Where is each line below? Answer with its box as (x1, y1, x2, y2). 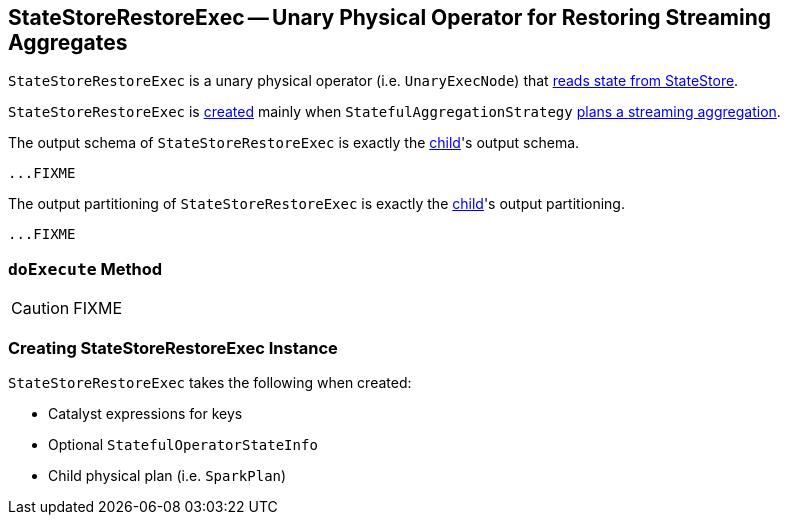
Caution (11, 298, 70, 319)
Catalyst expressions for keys (48, 404, 243, 422)
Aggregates (8, 30, 128, 55)
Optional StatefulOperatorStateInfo (48, 435, 318, 453)
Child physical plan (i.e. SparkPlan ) (48, 466, 287, 484)
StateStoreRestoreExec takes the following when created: (8, 373, 412, 391)
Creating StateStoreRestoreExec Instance (8, 337, 338, 358)
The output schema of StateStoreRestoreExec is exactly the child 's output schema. (8, 134, 580, 152)
